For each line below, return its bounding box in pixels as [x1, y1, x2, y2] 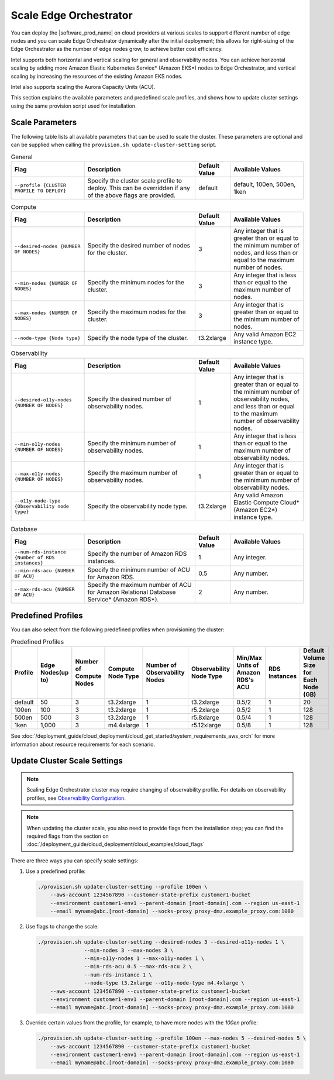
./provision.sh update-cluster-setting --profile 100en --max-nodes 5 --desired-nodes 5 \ [37, 1035, 307, 1041]
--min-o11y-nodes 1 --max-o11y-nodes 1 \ [84, 955, 205, 962]
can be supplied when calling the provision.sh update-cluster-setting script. [11, 141, 216, 148]
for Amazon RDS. [87, 573, 135, 581]
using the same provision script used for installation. [11, 102, 137, 109]
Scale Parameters [11, 118, 77, 128]
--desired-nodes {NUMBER [14, 243, 81, 250]
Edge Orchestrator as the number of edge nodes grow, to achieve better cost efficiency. [11, 46, 223, 53]
